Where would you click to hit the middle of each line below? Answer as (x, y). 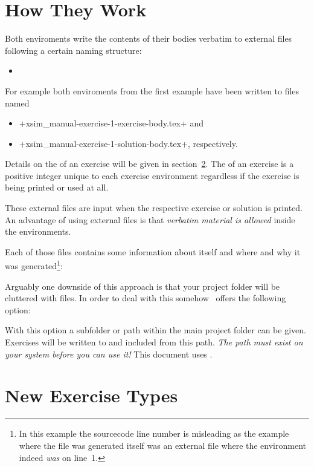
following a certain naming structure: (73, 50)
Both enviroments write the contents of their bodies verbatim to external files (149, 38)
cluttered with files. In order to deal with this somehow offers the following (146, 298)
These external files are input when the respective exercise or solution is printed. (154, 208)
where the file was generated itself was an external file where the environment (162, 445)
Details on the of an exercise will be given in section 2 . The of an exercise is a (149, 164)
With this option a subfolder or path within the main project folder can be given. (155, 330)
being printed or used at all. (57, 187)
